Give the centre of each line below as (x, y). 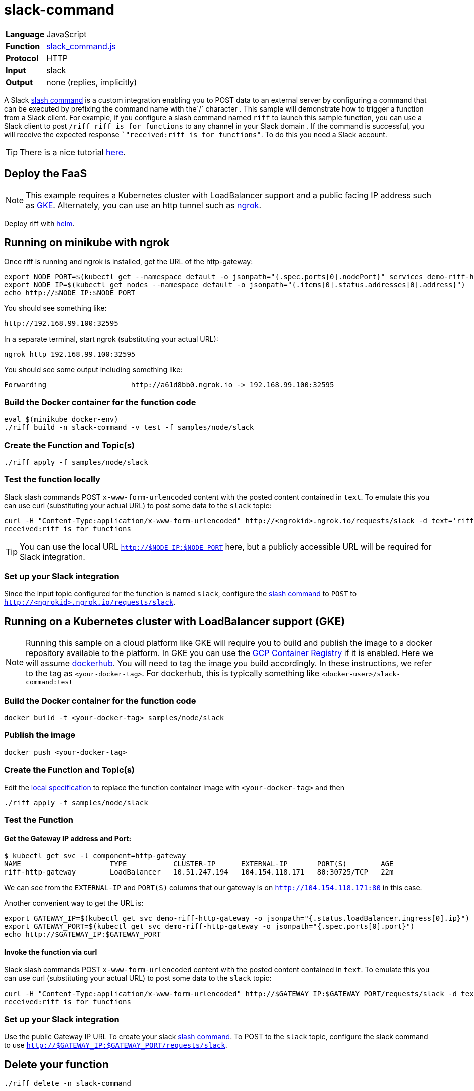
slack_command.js (81, 46)
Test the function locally (52, 479)
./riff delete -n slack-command (68, 1083)
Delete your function (56, 1064)
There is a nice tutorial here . (73, 152)
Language (25, 34)
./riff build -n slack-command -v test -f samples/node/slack (129, 428)
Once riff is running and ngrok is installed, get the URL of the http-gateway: (129, 262)
